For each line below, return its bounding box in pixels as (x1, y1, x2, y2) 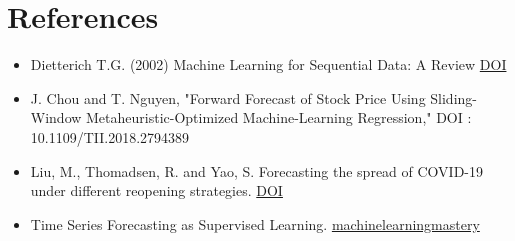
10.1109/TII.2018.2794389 (30, 126, 190, 147)
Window (30, 107, 82, 128)
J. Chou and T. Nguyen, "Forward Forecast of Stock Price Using (30, 87, 426, 108)
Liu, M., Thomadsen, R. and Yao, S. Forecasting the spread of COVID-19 (30, 160, 484, 181)
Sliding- (430, 87, 477, 108)
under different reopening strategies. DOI (30, 180, 283, 201)
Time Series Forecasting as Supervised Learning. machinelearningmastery (30, 213, 480, 234)
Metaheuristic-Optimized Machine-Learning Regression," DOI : (86, 107, 472, 128)
